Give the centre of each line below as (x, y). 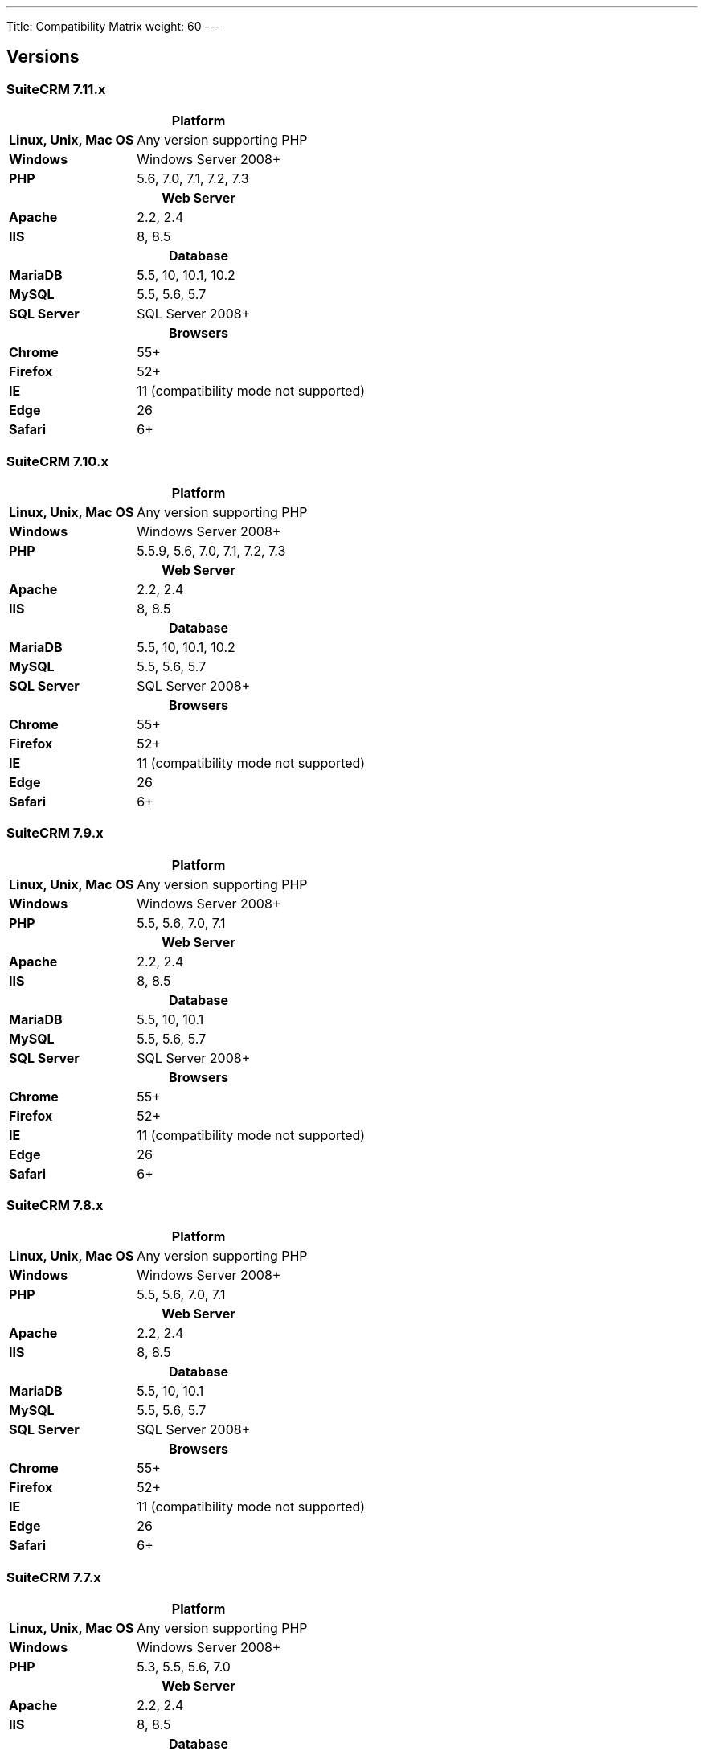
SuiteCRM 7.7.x (54, 1577)
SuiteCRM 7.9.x (55, 833)
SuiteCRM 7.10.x (57, 461)
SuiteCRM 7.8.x (55, 1206)
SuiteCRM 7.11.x (56, 89)
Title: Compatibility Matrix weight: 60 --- (113, 26)
